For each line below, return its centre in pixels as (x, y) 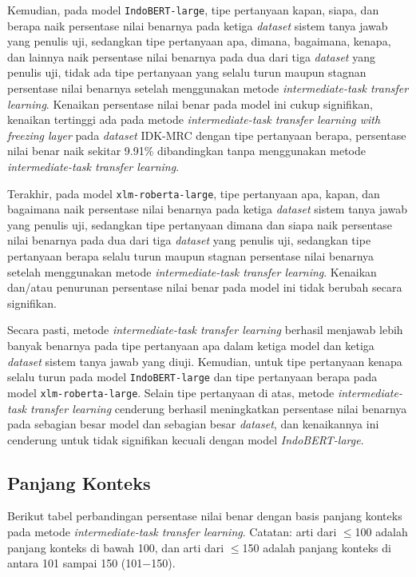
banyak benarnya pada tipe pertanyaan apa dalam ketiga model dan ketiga (191, 345)
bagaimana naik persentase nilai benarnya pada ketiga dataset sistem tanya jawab (208, 209)
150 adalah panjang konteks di (317, 547)
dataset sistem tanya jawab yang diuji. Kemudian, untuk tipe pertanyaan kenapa (205, 361)
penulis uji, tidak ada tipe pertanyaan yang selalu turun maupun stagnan (187, 72)
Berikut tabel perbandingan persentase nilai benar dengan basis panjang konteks (205, 516)
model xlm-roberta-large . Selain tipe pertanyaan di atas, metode (171, 392)
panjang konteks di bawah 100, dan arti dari (116, 547)
